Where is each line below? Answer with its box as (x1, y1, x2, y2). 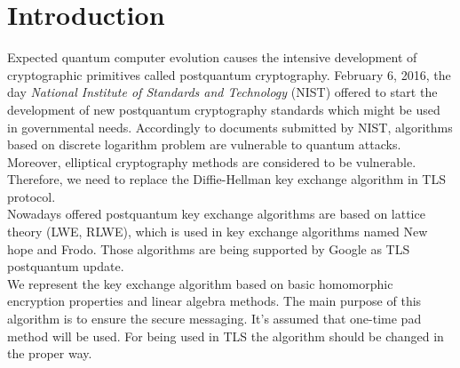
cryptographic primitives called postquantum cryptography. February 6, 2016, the (7, 65, 451, 84)
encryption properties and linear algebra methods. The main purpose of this (7, 292, 422, 310)
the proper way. (7, 344, 92, 363)
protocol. (7, 187, 56, 205)
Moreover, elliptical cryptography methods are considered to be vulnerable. (7, 152, 416, 171)
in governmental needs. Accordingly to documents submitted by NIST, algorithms (7, 117, 453, 136)
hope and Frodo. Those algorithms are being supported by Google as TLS (7, 239, 410, 258)
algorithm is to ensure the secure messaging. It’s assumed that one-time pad (7, 309, 422, 328)
